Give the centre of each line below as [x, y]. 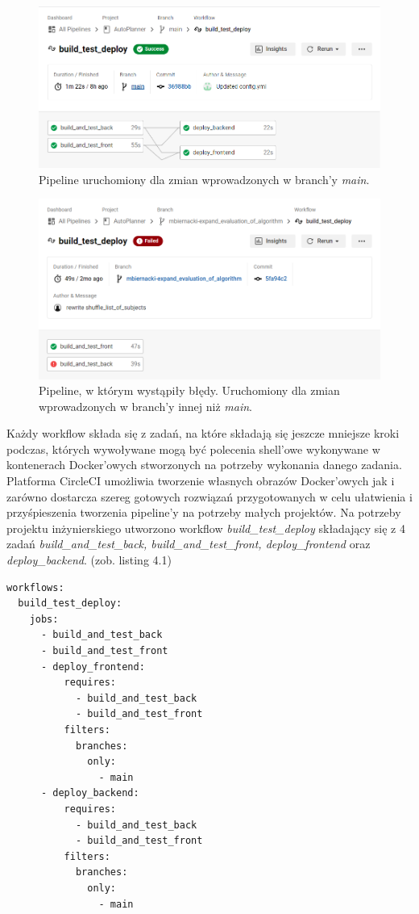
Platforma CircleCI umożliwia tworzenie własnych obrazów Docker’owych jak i [201, 481]
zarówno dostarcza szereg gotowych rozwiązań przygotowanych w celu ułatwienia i [209, 496]
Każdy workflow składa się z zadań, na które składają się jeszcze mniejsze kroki [203, 433]
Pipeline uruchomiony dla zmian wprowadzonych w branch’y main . [204, 179]
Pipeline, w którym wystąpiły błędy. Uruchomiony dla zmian [189, 390]
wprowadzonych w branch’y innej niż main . [146, 406]
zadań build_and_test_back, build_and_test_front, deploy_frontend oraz [189, 544]
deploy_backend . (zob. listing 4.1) [89, 560]
